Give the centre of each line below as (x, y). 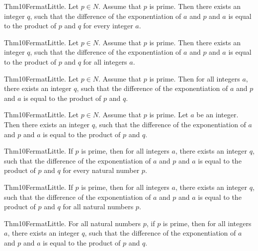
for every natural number (101, 170)
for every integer (108, 26)
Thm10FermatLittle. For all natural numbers (73, 223)
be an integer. (217, 115)
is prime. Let (169, 115)
